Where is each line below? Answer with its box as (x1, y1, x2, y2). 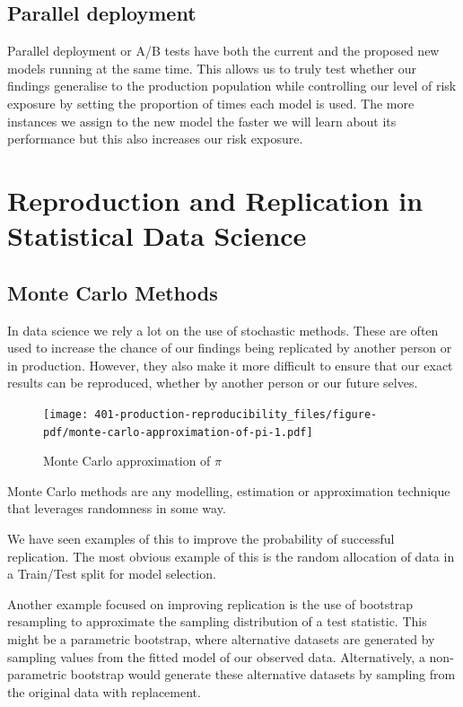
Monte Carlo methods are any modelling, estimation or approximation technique (7, 481, 450, 500)
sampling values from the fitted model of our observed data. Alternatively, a (7, 647, 425, 666)
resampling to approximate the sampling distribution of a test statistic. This (7, 612, 427, 631)
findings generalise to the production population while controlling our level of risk (7, 76, 457, 95)
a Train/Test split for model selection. (7, 564, 216, 583)
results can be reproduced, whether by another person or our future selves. (7, 373, 418, 392)
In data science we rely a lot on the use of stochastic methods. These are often (7, 320, 439, 339)
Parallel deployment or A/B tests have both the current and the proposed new (7, 41, 440, 60)
